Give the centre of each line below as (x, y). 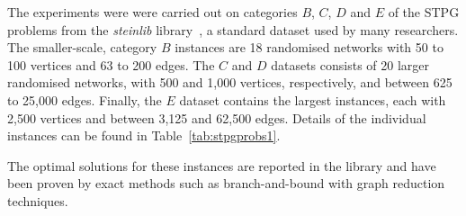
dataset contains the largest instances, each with (313, 99)
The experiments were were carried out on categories (152, 12)
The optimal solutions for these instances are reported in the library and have (222, 165)
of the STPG (424, 12)
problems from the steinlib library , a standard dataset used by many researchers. (233, 29)
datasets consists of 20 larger (350, 64)
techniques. (38, 200)
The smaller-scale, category (82, 47)
